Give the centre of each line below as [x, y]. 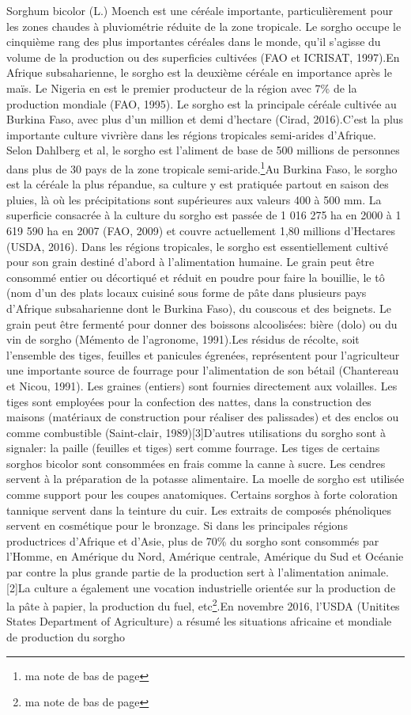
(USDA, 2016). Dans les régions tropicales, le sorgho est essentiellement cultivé [197, 246]
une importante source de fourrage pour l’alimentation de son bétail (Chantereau [203, 370]
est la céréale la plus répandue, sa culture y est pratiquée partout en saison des [198, 184]
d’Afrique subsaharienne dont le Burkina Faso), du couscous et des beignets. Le [199, 308]
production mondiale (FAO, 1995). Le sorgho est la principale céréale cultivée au [202, 103]
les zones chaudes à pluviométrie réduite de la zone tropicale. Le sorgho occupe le [204, 26]
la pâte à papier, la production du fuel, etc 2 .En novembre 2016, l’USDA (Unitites [203, 605]
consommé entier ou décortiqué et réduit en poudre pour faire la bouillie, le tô [196, 277]
